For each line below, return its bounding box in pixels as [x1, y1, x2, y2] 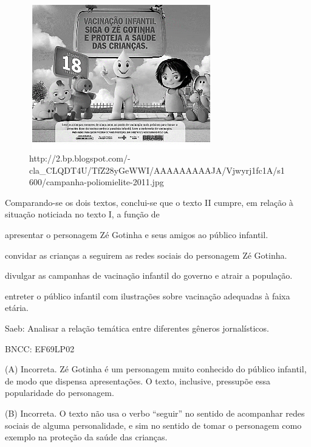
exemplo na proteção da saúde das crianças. [5, 431, 168, 443]
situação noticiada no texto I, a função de [5, 208, 160, 220]
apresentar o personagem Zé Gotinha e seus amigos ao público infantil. [5, 228, 268, 241]
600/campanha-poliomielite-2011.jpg [29, 176, 164, 188]
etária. [5, 301, 29, 314]
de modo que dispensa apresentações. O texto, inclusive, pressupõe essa [5, 374, 271, 387]
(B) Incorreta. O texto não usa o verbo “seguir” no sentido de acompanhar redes [5, 406, 305, 419]
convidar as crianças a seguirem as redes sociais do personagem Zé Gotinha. [5, 248, 287, 261]
